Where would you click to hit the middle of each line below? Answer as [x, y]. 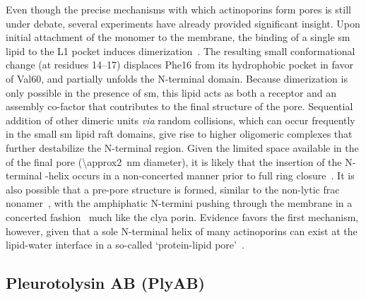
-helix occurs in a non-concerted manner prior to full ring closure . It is [200, 175]
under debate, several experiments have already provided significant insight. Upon [183, 23]
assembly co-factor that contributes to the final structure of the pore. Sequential [179, 106]
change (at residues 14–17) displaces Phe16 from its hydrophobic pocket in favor [179, 65]
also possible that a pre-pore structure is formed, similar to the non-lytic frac [173, 189]
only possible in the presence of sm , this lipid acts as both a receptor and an [171, 92]
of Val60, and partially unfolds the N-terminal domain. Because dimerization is [177, 78]
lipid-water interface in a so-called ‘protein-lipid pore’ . [125, 245]
